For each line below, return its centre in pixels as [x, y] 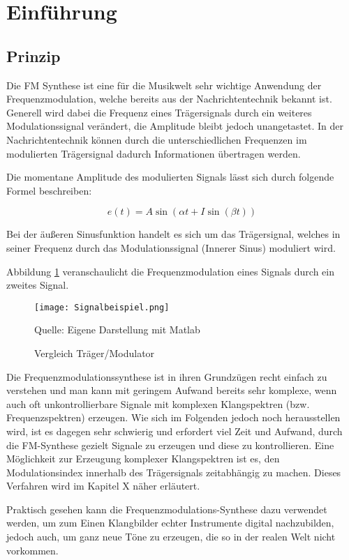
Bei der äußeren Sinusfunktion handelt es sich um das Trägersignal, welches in [173, 234]
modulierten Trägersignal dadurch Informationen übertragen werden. [154, 153]
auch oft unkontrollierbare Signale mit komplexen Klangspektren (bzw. [158, 403]
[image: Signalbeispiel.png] [102, 307]
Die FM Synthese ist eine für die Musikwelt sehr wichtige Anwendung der [164, 85]
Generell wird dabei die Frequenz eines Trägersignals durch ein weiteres [159, 112]
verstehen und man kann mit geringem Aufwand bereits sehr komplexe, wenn [172, 390]
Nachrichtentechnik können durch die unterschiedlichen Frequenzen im [157, 139]
